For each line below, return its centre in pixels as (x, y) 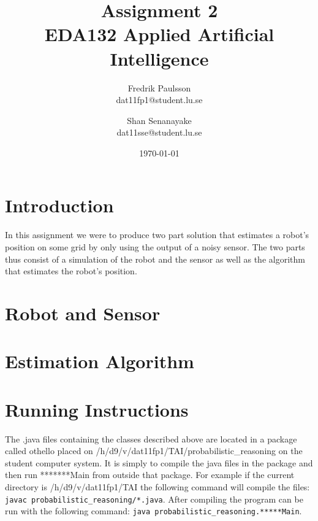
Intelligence (159, 58)
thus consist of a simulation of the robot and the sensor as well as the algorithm (155, 259)
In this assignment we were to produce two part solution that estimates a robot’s (157, 235)
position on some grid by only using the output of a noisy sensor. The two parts (155, 247)
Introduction (59, 205)
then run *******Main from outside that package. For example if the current (150, 475)
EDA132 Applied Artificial (159, 34)
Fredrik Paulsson (159, 87)
